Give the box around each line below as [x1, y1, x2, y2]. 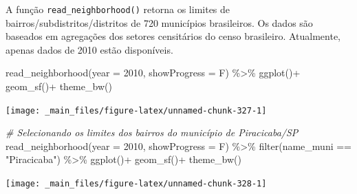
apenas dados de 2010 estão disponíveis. [6, 42, 173, 56]
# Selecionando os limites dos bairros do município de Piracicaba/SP [6, 125, 299, 140]
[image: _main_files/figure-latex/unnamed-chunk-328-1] [6, 179, 267, 189]
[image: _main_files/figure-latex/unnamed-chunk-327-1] [6, 105, 267, 116]
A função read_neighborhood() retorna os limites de [6, 2, 230, 16]
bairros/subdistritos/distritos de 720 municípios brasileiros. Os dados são [6, 15, 313, 30]
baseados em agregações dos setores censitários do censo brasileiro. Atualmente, [6, 29, 340, 43]
